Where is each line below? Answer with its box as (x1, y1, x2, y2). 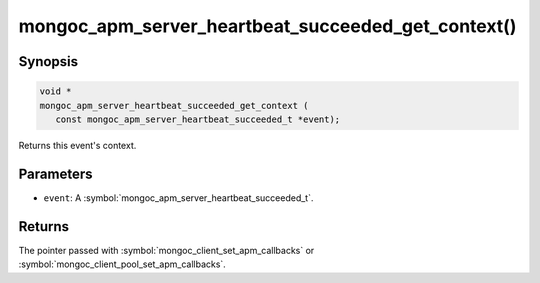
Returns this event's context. (18, 139, 137, 151)
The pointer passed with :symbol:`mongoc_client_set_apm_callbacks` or (18, 244, 315, 256)
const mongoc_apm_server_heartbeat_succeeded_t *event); (55, 113, 341, 125)
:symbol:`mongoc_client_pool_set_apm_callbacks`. (18, 258, 227, 270)
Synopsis (18, 53, 79, 70)
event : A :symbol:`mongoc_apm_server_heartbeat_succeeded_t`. (43, 191, 314, 204)
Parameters (18, 165, 93, 182)
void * (39, 86, 72, 97)
